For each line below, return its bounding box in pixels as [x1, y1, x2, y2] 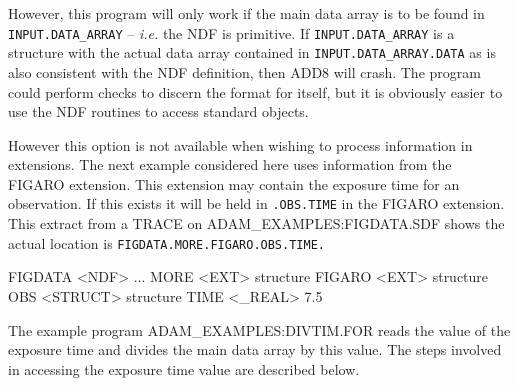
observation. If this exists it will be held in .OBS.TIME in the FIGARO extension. [8, 193, 505, 214]
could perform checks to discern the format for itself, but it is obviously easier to [8, 81, 503, 102]
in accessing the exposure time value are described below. [8, 358, 360, 379]
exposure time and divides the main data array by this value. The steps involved [8, 339, 502, 360]
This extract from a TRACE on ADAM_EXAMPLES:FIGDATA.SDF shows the [8, 213, 505, 234]
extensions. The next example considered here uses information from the [8, 154, 452, 175]
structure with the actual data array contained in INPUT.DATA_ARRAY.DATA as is [8, 42, 496, 63]
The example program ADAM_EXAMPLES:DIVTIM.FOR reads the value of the [8, 319, 511, 340]
